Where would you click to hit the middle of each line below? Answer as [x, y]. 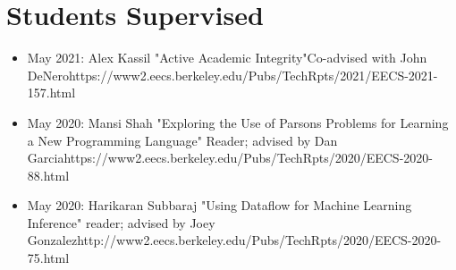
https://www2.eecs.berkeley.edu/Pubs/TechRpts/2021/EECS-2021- [253, 75]
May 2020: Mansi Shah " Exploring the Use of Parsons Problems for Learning [238, 122]
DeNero [48, 75]
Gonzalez [52, 240]
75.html [48, 258]
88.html [48, 175]
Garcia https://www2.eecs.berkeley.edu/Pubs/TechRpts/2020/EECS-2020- [230, 158]
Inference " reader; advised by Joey [121, 222]
